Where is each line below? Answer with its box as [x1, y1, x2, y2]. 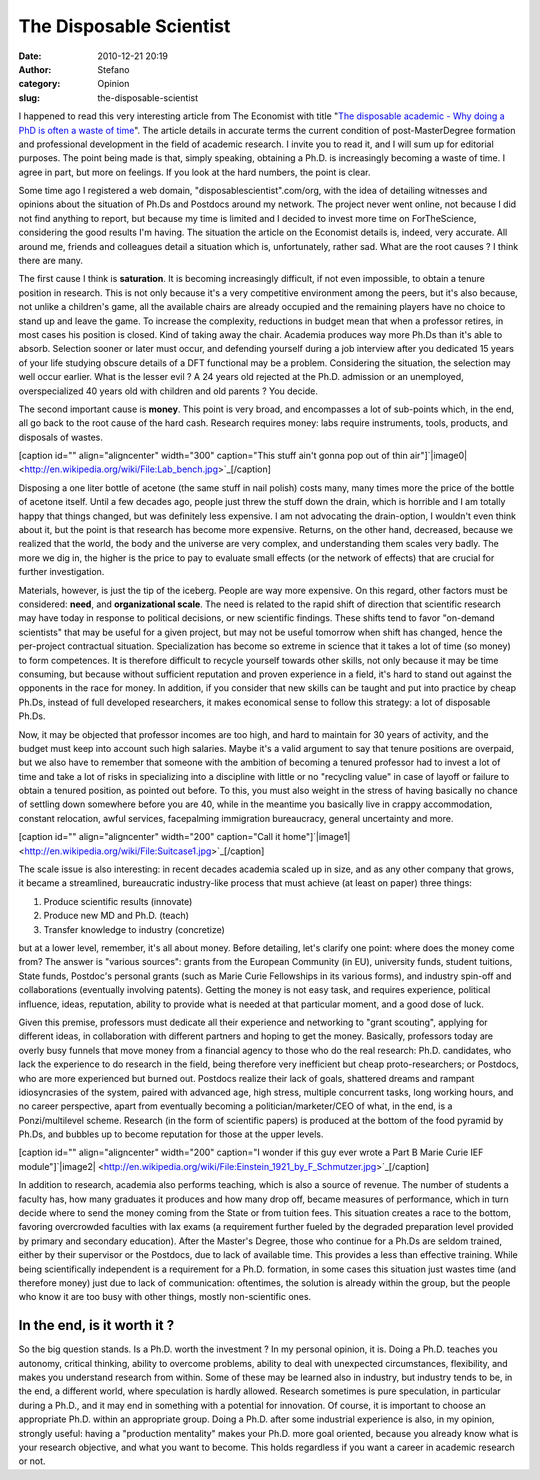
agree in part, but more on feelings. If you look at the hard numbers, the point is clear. [18, 166, 371, 178]
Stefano [97, 63, 130, 75]
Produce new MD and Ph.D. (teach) [43, 910, 190, 922]
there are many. [18, 255, 84, 267]
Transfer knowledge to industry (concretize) [43, 923, 225, 935]
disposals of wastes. [18, 431, 104, 443]
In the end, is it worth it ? [18, 1317, 175, 1334]
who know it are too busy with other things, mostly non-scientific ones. [18, 1291, 312, 1303]
